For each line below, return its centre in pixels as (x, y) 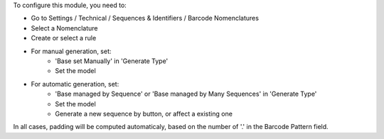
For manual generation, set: (71, 51)
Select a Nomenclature (64, 28)
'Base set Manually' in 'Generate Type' (112, 61)
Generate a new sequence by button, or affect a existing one (144, 113)
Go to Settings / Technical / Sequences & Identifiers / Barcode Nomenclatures (145, 18)
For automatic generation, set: (75, 84)
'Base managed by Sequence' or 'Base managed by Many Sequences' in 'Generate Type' (186, 94)
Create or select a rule (64, 38)
